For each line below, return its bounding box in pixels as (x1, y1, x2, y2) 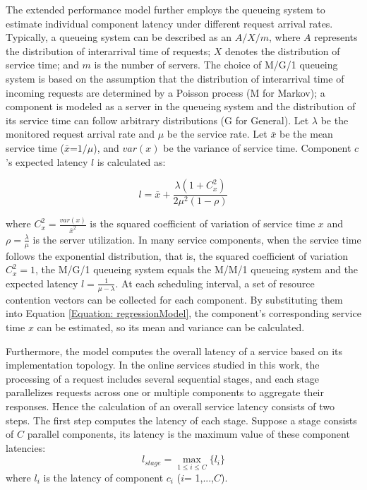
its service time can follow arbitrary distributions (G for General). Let (6, 112, 309, 127)
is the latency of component (43, 470, 164, 484)
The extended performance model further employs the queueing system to (6, 2, 325, 16)
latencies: (6, 440, 46, 455)
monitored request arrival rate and (6, 126, 155, 141)
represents (314, 30, 358, 44)
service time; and (6, 57, 79, 72)
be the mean (279, 126, 333, 141)
